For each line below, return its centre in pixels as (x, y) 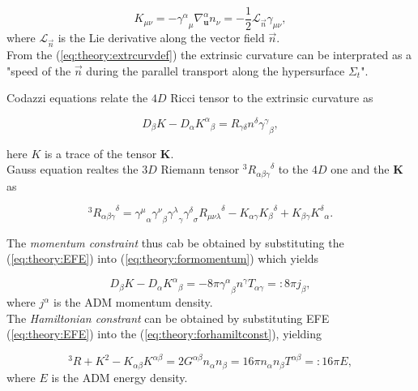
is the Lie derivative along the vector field (161, 38)
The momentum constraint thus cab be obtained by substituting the (175, 242)
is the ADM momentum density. (133, 302)
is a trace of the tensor (100, 153)
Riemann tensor (200, 169)
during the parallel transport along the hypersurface (215, 70)
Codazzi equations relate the (77, 98)
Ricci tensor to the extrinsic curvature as (272, 98)
